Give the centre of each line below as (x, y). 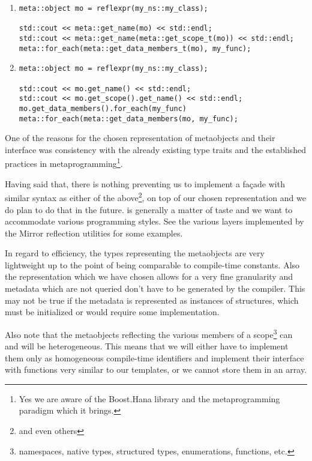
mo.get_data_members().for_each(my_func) (103, 108)
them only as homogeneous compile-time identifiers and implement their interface (154, 357)
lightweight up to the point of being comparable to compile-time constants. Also (152, 264)
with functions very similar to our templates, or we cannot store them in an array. (156, 369)
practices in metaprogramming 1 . (64, 163)
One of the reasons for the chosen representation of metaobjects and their (140, 138)
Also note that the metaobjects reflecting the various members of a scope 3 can (149, 333)
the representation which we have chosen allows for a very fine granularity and (149, 276)
